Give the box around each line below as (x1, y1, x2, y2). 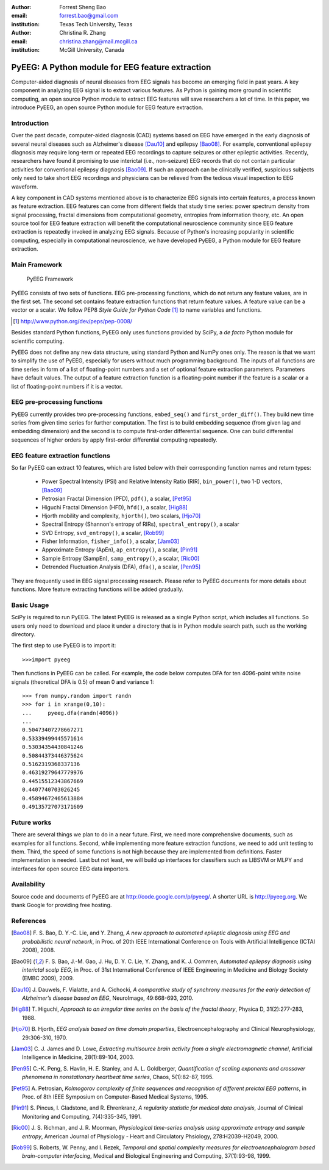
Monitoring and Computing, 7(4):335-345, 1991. (22, 1113, 142, 1120)
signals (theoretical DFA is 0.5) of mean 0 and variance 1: (11, 678, 155, 686)
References (11, 916, 46, 925)
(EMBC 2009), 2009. (22, 975, 74, 982)
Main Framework (11, 260, 63, 269)
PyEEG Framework (26, 275, 74, 283)
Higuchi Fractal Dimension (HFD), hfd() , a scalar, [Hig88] (41, 503, 188, 511)
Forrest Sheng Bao (59, 4, 107, 10)
